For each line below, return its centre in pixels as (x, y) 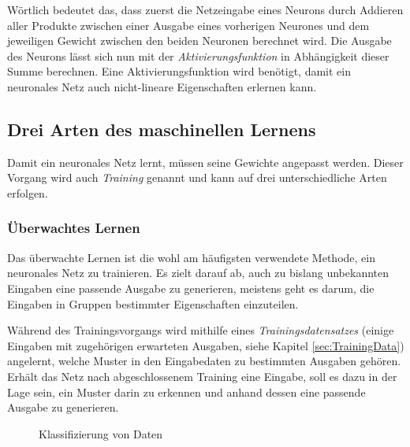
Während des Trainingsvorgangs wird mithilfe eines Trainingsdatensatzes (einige (201, 330)
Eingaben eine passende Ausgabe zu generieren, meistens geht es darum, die (191, 288)
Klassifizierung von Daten (101, 433)
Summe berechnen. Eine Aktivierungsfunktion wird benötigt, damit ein (179, 71)
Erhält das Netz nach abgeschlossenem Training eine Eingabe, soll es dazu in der (202, 376)
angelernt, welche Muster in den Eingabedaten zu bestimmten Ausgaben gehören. (204, 361)
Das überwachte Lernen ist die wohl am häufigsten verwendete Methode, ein (191, 257)
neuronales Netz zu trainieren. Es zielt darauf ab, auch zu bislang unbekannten (198, 273)
